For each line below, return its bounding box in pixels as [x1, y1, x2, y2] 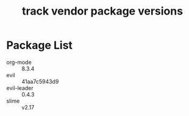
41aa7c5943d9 [21, 78, 59, 85]
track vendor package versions [21, 4, 184, 18]
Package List [6, 38, 73, 52]
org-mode [6, 58, 32, 66]
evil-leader [6, 84, 34, 92]
